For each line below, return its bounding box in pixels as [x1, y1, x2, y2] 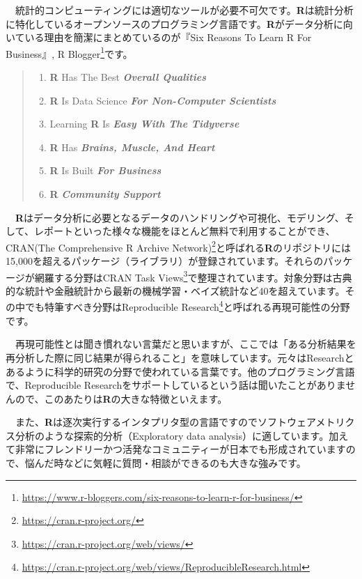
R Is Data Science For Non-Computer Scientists [49, 93, 276, 107]
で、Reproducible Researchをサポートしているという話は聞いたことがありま [6, 378, 346, 392]
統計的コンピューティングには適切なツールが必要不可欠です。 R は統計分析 [15, 3, 354, 17]
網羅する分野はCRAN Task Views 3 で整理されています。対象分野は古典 [34, 268, 352, 284]
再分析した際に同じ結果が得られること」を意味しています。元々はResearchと [6, 350, 354, 364]
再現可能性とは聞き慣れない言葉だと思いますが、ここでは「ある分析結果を [15, 337, 356, 351]
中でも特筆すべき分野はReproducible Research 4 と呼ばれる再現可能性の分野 [15, 298, 350, 314]
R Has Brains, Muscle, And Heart [49, 139, 215, 154]
